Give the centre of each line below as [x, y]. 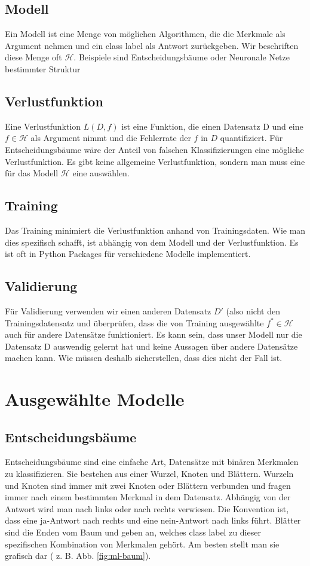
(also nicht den [253, 310]
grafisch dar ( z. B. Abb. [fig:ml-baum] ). [78, 556]
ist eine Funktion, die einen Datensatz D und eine [212, 126]
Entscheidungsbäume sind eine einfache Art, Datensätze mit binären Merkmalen [152, 462]
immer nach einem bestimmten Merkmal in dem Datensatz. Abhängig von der [148, 497]
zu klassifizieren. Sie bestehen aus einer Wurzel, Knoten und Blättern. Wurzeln [149, 474]
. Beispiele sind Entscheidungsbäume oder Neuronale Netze [182, 57]
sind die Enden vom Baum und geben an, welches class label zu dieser [133, 532]
